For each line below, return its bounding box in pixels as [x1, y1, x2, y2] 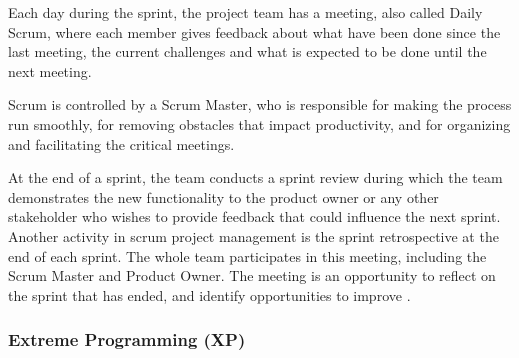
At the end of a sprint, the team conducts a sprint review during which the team [8, 167, 503, 188]
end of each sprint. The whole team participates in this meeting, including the [8, 245, 487, 266]
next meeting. [8, 60, 92, 81]
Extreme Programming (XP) [8, 327, 246, 352]
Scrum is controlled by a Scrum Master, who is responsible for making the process [8, 94, 512, 115]
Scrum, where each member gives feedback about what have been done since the [8, 21, 501, 42]
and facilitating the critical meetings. [8, 133, 235, 154]
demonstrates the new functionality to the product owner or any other [8, 186, 439, 207]
